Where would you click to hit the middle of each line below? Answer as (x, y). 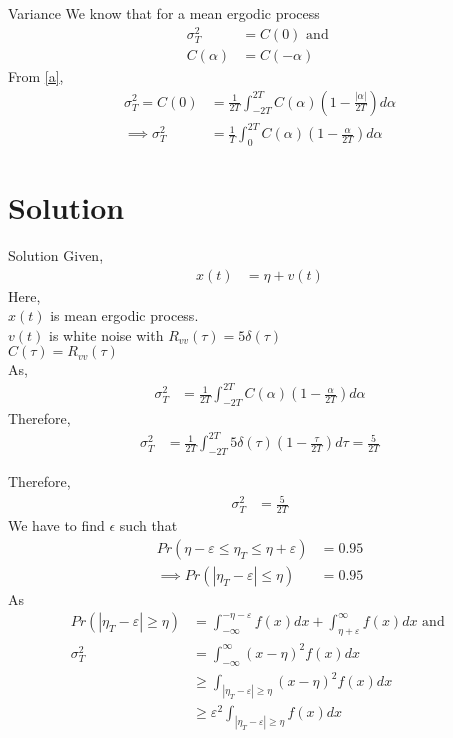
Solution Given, (56, 254)
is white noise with (106, 334)
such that (148, 525)
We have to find (56, 525)
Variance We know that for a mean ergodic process (164, 13)
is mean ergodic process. (124, 315)
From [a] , (36, 75)
